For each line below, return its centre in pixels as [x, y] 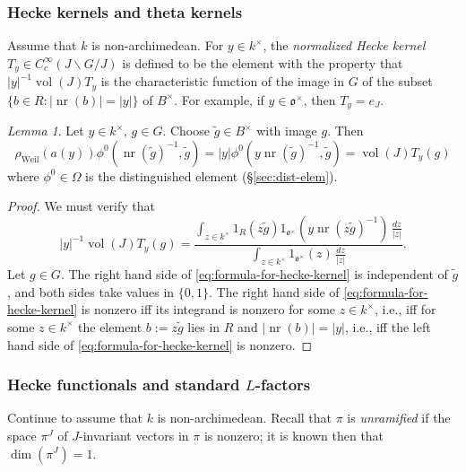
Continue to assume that [75, 418]
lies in [204, 326]
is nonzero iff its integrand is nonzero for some [208, 309]
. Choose [186, 131]
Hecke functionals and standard [124, 385]
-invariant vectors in [134, 435]
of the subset [397, 81]
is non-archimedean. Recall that [245, 418]
